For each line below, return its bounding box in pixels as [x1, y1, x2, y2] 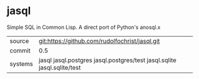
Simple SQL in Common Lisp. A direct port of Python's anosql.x [6, 24, 161, 31]
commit [9, 46, 31, 54]
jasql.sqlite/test [38, 63, 81, 71]
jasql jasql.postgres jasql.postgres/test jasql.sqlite [38, 56, 177, 64]
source [9, 37, 29, 45]
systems [9, 60, 33, 68]
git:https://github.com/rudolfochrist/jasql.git [38, 37, 160, 45]
